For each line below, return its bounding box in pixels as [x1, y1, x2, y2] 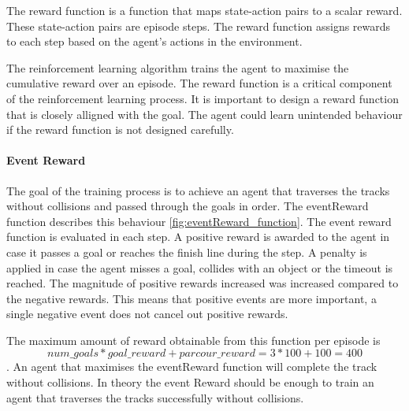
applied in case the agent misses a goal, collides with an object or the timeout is [6, 259, 393, 276]
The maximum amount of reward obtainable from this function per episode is [6, 331, 381, 348]
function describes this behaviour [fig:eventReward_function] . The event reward [6, 213, 392, 229]
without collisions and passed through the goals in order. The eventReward [6, 198, 369, 214]
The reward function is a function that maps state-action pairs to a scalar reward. [6, 2, 403, 18]
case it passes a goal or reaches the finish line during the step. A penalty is [6, 243, 367, 260]
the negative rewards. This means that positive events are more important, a [6, 290, 377, 306]
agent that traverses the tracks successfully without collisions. [6, 389, 304, 405]
